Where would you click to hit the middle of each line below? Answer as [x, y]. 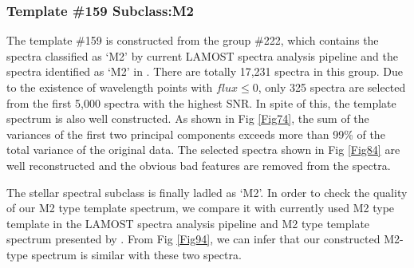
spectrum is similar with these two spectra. [136, 254]
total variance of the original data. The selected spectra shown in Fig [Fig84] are [203, 150]
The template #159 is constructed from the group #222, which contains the [193, 40]
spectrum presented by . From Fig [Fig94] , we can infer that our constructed [193, 239]
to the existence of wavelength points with [110, 87]
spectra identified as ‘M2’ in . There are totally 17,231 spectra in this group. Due [205, 71]
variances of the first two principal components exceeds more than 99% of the [196, 134]
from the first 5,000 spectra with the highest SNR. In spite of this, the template [201, 102]
